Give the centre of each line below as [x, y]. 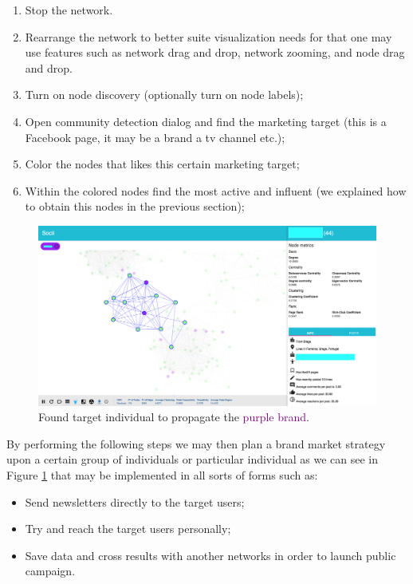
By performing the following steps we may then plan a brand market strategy [196, 443]
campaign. [50, 571]
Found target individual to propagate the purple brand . [174, 417]
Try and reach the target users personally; [128, 529]
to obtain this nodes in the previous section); [135, 206]
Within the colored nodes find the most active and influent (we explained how [216, 190]
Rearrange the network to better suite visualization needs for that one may [208, 36]
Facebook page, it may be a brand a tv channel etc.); [155, 137]
